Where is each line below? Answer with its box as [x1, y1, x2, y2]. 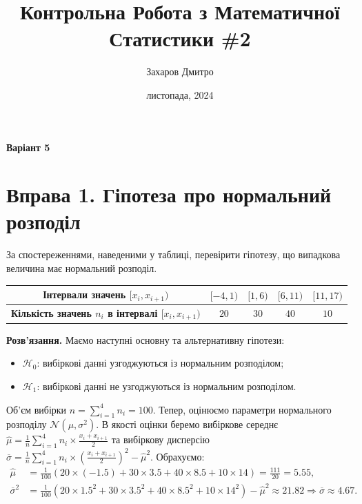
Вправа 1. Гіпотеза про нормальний [6, 180, 332, 209]
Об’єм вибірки [6, 402, 67, 416]
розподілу [6, 417, 47, 432]
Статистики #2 [109, 24, 251, 52]
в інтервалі [108, 305, 158, 320]
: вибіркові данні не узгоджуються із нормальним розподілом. [37, 378, 296, 393]
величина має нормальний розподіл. [6, 261, 157, 275]
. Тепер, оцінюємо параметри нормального [152, 402, 332, 416]
